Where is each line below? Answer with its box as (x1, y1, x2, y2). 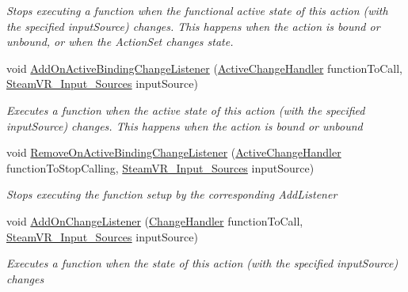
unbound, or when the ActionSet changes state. (6, 33, 234, 50)
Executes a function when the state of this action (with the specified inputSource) (6, 255, 398, 271)
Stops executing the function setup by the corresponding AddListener (6, 186, 337, 203)
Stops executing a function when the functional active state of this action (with (6, 2, 388, 18)
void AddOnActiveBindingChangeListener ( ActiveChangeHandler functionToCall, (6, 59, 402, 76)
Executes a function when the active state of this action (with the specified (6, 101, 365, 118)
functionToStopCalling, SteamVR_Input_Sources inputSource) (6, 159, 315, 176)
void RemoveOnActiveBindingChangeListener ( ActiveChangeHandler (6, 144, 341, 161)
